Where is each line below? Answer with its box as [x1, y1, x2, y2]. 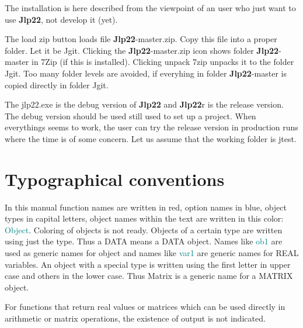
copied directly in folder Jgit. [5, 78, 109, 91]
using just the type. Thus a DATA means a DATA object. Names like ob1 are [5, 235, 283, 247]
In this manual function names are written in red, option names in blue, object [5, 201, 287, 213]
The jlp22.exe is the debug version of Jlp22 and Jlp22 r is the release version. [5, 98, 284, 111]
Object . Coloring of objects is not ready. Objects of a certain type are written [5, 223, 283, 236]
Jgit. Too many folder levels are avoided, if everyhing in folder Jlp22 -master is [5, 67, 287, 79]
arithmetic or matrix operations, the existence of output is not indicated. [5, 312, 266, 324]
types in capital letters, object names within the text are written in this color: [5, 212, 284, 225]
